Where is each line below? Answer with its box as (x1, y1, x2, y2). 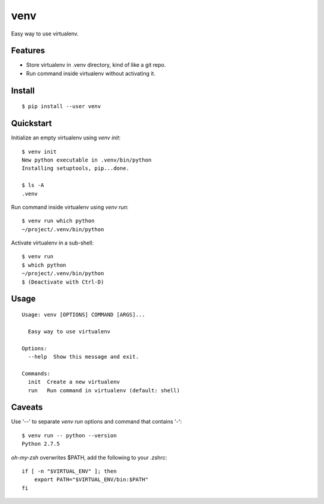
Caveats (11, 402, 43, 413)
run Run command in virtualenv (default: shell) (28, 387, 180, 393)
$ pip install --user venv (22, 103, 101, 110)
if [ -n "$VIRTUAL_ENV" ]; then (22, 468, 117, 475)
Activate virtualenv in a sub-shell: (11, 239, 94, 246)
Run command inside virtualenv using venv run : (11, 203, 129, 210)
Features (11, 46, 45, 56)
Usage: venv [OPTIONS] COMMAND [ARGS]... (22, 311, 145, 318)
